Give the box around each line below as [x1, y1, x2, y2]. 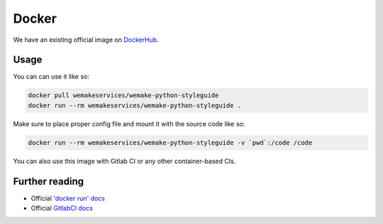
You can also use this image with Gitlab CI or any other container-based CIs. [13, 157, 236, 165]
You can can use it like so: [13, 72, 90, 81]
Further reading [13, 175, 84, 187]
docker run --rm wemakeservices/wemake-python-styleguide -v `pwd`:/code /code [28, 138, 313, 147]
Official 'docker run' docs [30, 194, 106, 202]
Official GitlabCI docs [30, 204, 94, 213]
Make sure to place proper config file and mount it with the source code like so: [13, 119, 245, 128]
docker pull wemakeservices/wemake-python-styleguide [28, 91, 219, 99]
